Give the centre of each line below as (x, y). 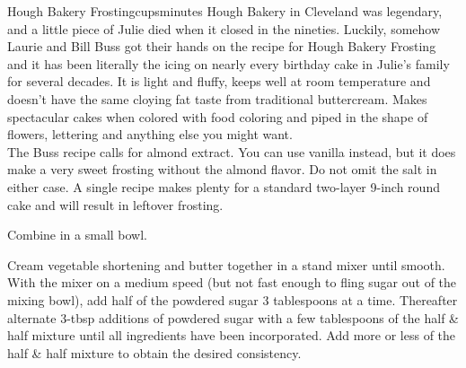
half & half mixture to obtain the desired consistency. (154, 352)
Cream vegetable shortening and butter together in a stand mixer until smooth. (226, 264)
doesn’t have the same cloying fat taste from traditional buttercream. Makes (217, 98)
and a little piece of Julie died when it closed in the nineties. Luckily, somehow (224, 28)
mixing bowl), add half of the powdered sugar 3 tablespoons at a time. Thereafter (233, 299)
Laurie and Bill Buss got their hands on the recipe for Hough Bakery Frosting (222, 46)
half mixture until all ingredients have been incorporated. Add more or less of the (232, 335)
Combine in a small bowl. (78, 235)
